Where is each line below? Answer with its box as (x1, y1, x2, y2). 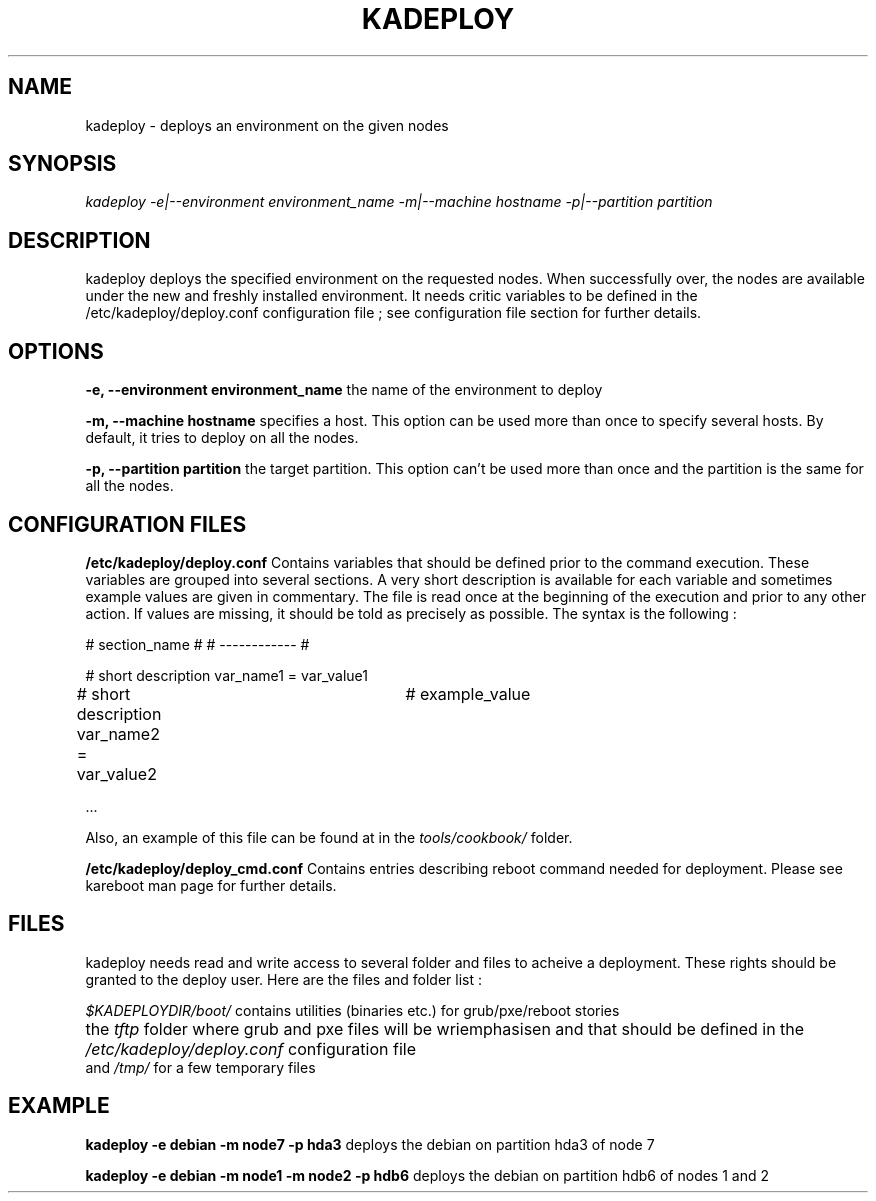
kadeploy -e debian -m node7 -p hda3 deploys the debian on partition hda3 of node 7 (85, 1135, 655, 1153)
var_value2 (76, 763, 157, 784)
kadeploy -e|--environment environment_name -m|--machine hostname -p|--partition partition (85, 193, 713, 211)
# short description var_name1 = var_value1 (85, 666, 368, 684)
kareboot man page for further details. (85, 876, 337, 894)
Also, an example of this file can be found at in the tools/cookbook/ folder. (85, 828, 573, 846)
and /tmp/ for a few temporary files (85, 1058, 316, 1076)
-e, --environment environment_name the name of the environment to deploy (85, 381, 603, 399)
